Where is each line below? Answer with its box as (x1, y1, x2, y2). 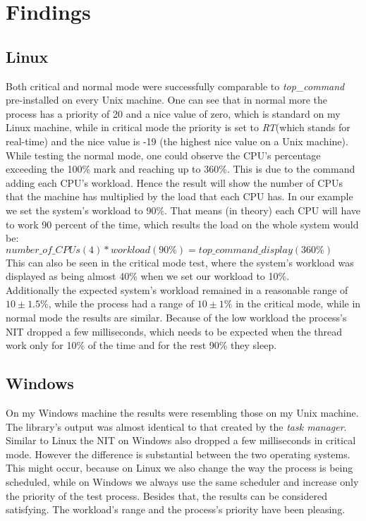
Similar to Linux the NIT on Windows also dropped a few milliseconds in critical (6, 433, 356, 448)
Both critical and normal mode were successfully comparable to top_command (6, 78, 345, 93)
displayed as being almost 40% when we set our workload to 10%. (6, 269, 290, 283)
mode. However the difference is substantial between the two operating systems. (6, 446, 350, 461)
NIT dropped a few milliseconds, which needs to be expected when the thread (6, 324, 343, 338)
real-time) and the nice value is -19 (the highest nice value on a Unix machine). (6, 133, 348, 148)
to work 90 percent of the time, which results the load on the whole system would (6, 216, 359, 231)
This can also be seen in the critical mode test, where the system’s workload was (6, 255, 354, 269)
